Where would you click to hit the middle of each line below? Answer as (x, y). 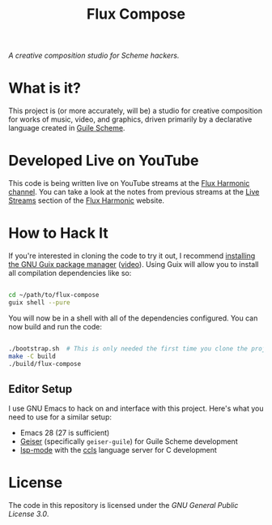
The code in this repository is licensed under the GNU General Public (123, 506)
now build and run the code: (55, 326)
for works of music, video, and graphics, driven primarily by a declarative (130, 119)
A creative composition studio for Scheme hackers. (94, 56)
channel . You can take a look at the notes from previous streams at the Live (134, 192)
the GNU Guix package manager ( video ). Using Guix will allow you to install (134, 264)
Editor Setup (40, 389)
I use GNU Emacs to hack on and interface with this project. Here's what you (136, 409)
